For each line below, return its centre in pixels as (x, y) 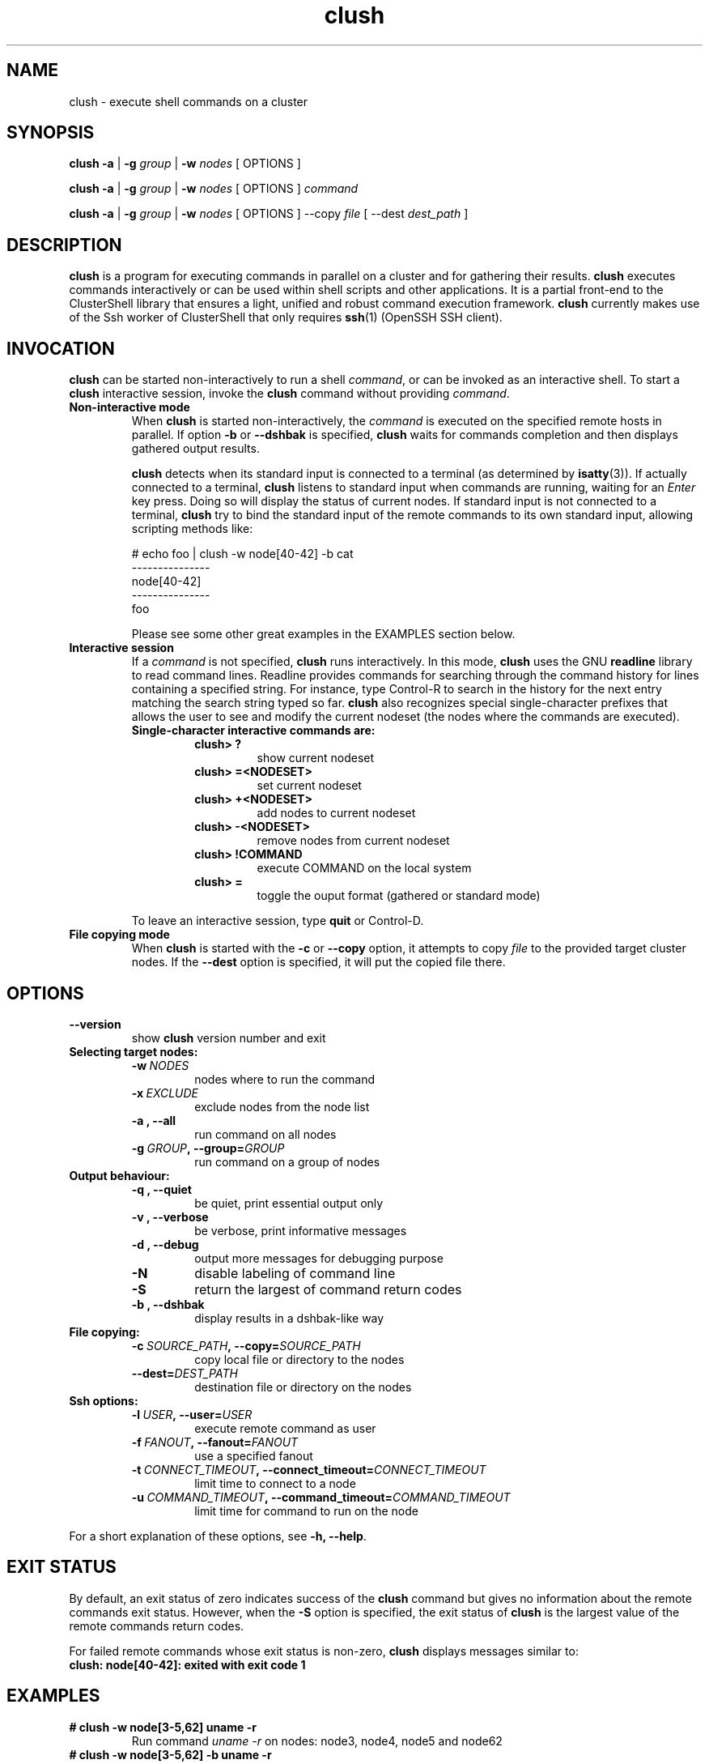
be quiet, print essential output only (289, 1203)
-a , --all (154, 1120)
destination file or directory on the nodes (303, 1387)
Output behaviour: (119, 1175)
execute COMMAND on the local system (364, 868)
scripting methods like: (192, 529)
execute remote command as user (285, 1428)
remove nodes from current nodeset (353, 841)
